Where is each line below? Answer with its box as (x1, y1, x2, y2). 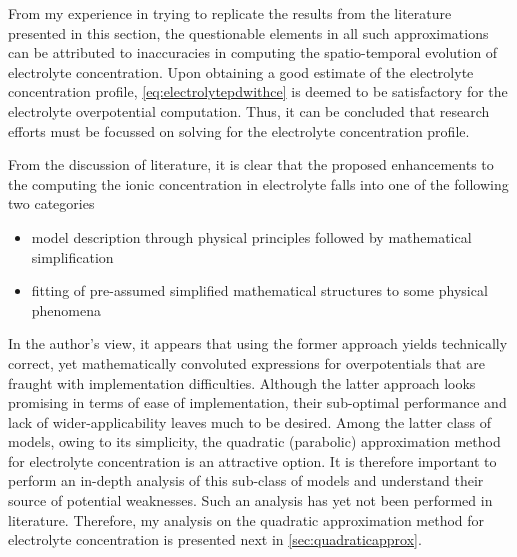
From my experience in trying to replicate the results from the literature (8, 3, 452, 23)
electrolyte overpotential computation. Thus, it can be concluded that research (8, 100, 490, 121)
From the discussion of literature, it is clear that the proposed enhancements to (8, 154, 494, 175)
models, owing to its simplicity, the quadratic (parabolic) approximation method (8, 431, 501, 452)
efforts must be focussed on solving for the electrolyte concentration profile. (8, 120, 470, 141)
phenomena (31, 299, 102, 320)
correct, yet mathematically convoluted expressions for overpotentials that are (8, 352, 485, 373)
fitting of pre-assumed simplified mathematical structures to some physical (31, 280, 488, 301)
